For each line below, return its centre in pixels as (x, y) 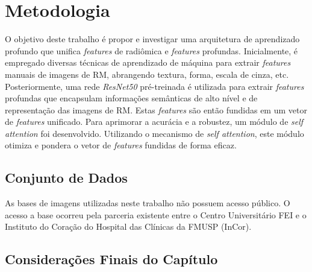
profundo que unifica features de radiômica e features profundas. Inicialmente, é (151, 50)
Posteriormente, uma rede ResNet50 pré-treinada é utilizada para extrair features (154, 86)
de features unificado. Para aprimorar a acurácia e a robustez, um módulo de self (154, 122)
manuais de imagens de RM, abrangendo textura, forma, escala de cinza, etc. (147, 74)
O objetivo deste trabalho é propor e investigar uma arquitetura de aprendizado (152, 39)
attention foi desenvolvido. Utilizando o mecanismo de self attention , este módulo (154, 133)
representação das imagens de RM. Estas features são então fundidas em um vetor (156, 109)
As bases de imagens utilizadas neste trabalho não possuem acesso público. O (148, 203)
